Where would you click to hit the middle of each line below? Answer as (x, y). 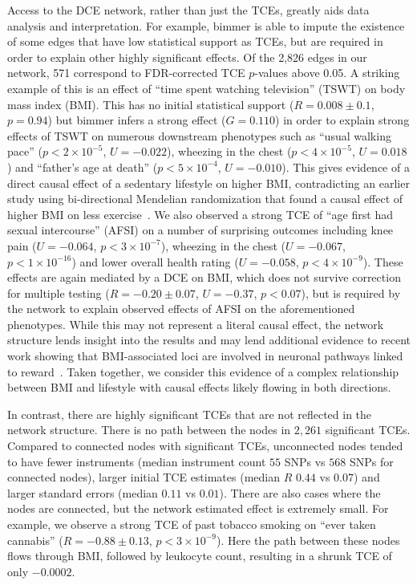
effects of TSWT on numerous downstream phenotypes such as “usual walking (199, 135)
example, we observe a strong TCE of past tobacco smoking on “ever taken (192, 524)
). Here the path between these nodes (308, 540)
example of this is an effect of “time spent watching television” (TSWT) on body (206, 88)
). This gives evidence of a (346, 167)
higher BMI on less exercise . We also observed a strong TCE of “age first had (200, 214)
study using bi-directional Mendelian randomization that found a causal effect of (205, 199)
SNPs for (371, 461)
